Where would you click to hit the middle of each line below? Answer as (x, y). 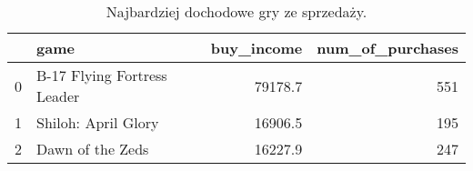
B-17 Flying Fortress (102, 75)
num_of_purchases (387, 48)
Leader (58, 96)
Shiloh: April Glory (98, 122)
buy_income (257, 48)
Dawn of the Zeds (93, 149)
